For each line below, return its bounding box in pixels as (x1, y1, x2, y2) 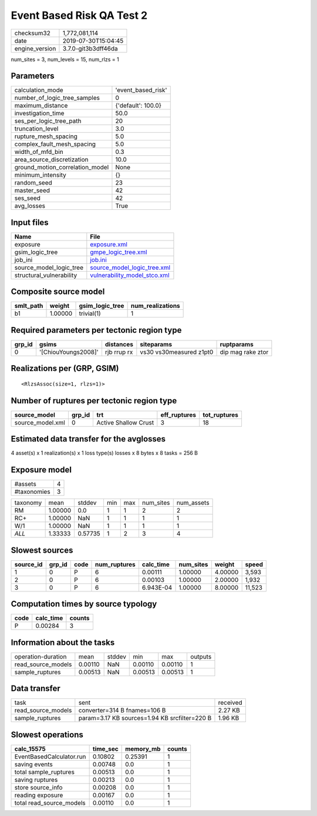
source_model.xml (14, 418, 66, 426)
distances (104, 340, 133, 348)
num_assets (176, 499, 210, 507)
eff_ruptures (160, 410, 197, 419)
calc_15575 (14, 744, 46, 753)
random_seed (14, 179, 52, 187)
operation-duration (14, 653, 67, 661)
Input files (11, 218, 49, 228)
